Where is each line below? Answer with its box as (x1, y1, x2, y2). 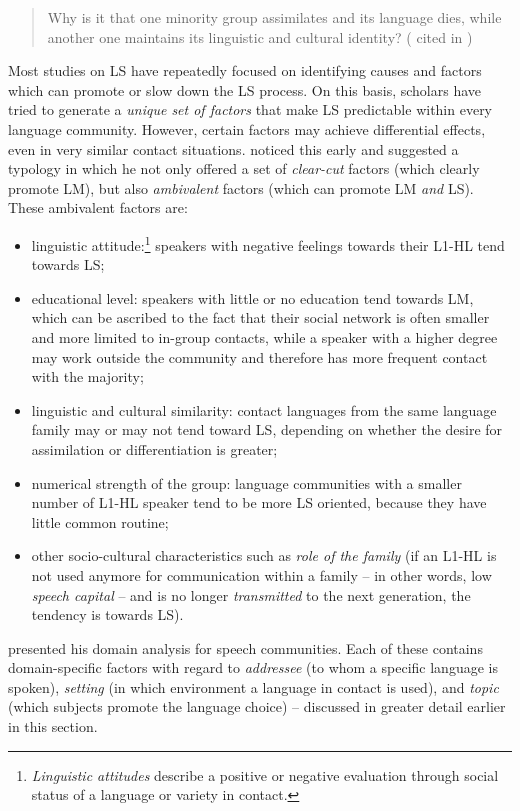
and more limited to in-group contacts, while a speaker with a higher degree (31, 326, 498, 347)
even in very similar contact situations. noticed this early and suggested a (8, 138, 459, 159)
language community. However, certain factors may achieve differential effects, (8, 118, 486, 139)
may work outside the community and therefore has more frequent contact (31, 346, 488, 367)
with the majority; (31, 366, 144, 387)
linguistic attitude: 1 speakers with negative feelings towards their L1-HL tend (31, 231, 505, 255)
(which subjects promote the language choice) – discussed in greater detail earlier (8, 696, 506, 717)
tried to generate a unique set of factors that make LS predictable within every (8, 99, 493, 120)
